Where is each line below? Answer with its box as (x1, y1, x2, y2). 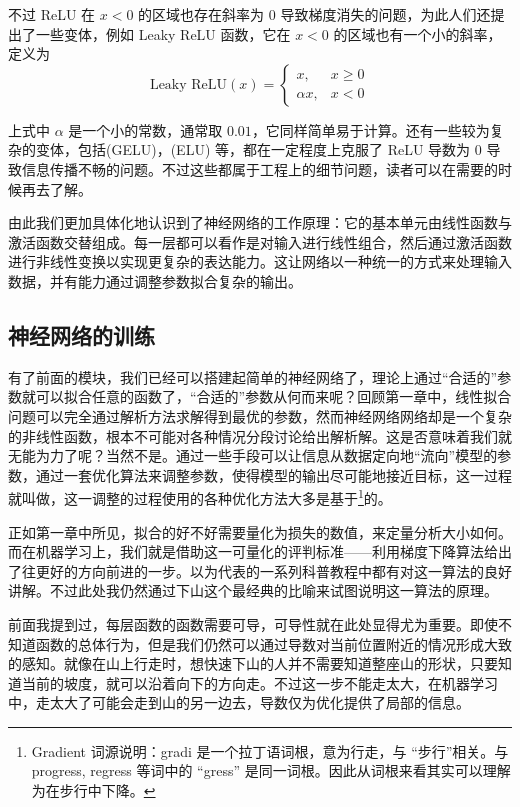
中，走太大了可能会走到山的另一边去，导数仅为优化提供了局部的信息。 (8, 692, 470, 713)
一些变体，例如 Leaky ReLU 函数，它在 (35, 23, 291, 44)
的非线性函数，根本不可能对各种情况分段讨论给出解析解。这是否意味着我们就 (8, 425, 512, 446)
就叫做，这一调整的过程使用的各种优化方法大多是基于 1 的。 (8, 485, 392, 508)
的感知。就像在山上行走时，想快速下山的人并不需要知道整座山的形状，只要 (8, 653, 498, 674)
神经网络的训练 (8, 319, 155, 350)
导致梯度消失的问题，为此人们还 (280, 4, 491, 24)
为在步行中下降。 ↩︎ (31, 780, 156, 801)
